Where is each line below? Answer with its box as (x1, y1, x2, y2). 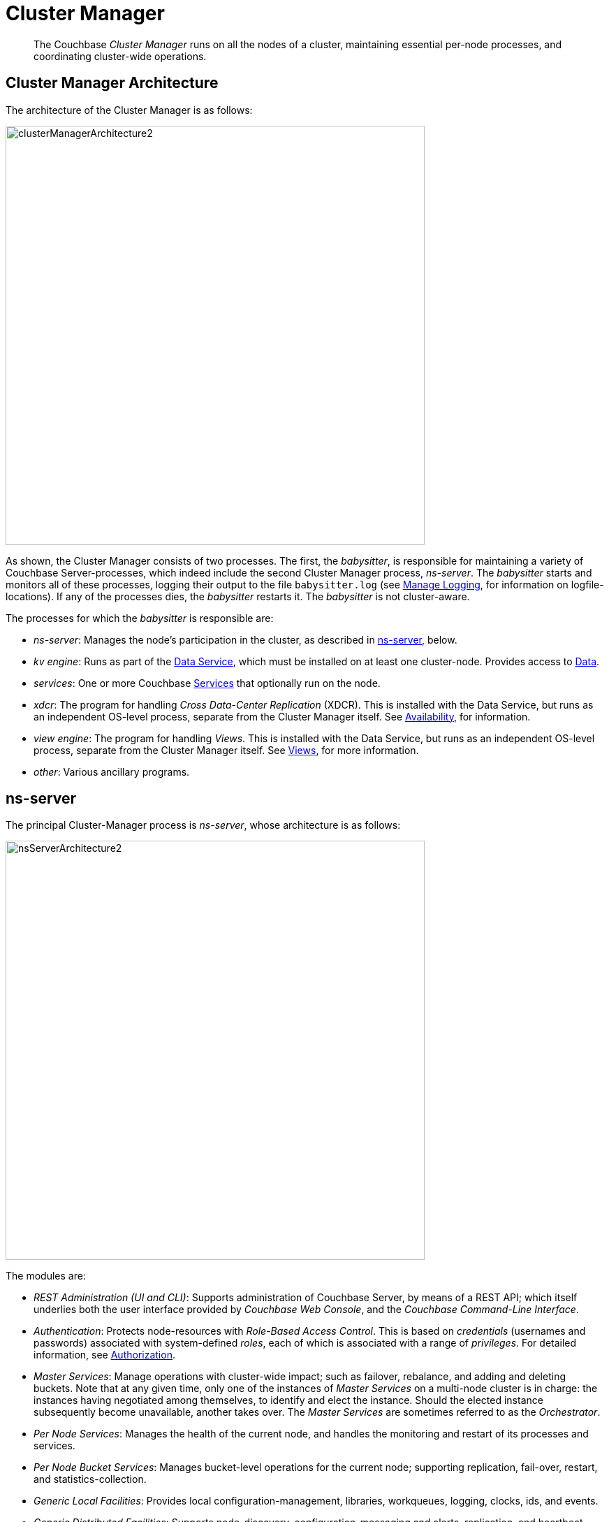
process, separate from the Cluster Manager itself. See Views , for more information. (34, 744, 419, 756)
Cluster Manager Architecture (6, 74, 219, 92)
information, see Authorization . (34, 1349, 175, 1361)
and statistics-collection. (34, 1473, 147, 1486)
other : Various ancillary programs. (34, 765, 190, 778)
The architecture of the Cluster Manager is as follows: (6, 103, 253, 116)
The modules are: (6, 1270, 86, 1282)
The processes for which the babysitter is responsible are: (6, 611, 274, 624)
